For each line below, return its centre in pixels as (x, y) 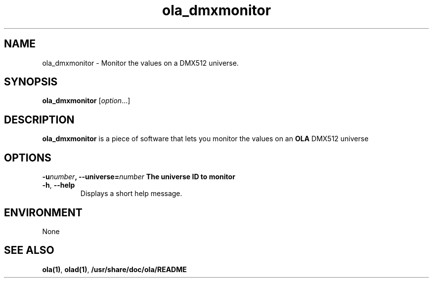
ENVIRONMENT (43, 212)
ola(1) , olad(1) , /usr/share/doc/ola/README (114, 269)
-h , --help (59, 185)
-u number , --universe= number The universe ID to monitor (139, 177)
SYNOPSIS (31, 82)
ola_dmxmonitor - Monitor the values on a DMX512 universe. (140, 63)
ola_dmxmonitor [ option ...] (86, 101)
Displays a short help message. (131, 194)
